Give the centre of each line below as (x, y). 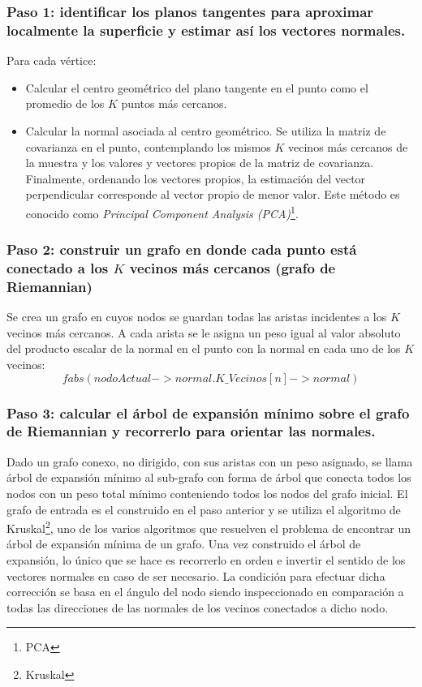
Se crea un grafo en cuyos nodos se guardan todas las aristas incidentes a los (197, 317)
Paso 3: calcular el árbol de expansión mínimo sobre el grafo (208, 412)
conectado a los (58, 267)
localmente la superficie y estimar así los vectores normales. (206, 30)
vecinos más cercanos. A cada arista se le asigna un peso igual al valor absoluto (204, 332)
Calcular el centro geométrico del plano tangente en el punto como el (197, 87)
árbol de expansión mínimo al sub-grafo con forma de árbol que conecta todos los (209, 477)
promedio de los (65, 103)
